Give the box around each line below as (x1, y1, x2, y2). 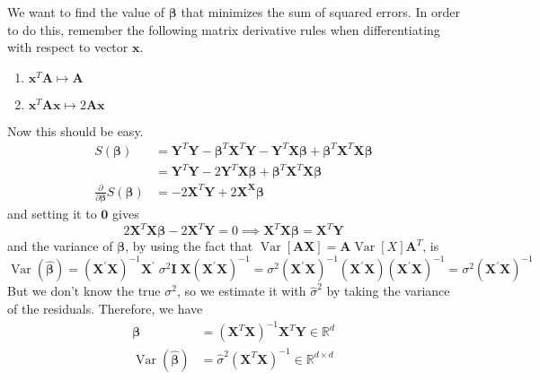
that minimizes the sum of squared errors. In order (181, 3, 460, 21)
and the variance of (7, 237, 113, 255)
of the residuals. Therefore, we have (7, 299, 203, 318)
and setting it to (7, 204, 97, 223)
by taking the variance (326, 281, 450, 300)
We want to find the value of (7, 3, 164, 21)
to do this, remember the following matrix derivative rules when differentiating (7, 20, 440, 39)
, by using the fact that (125, 237, 253, 255)
